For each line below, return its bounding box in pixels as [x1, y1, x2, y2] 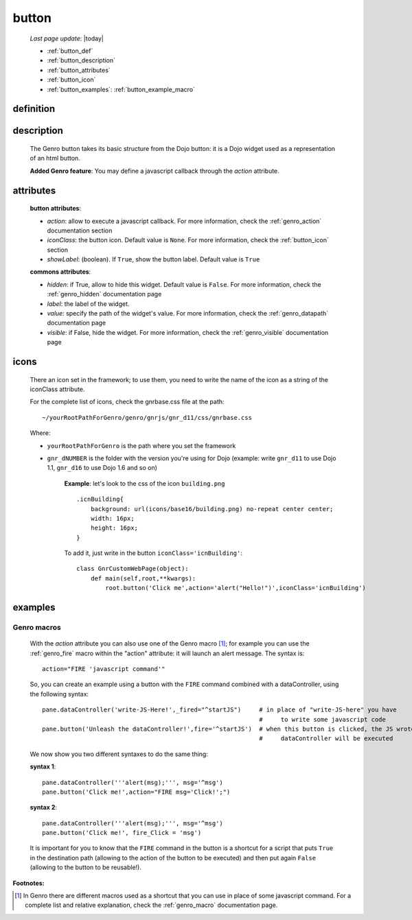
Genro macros [12, 623, 61, 633]
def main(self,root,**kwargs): [90, 574, 196, 582]
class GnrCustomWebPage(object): [76, 565, 189, 573]
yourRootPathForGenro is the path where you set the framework [47, 441, 236, 449]
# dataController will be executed [258, 735, 393, 742]
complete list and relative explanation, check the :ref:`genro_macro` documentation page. [25, 901, 278, 909]
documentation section [47, 226, 113, 235]
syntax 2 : [30, 803, 58, 812]
